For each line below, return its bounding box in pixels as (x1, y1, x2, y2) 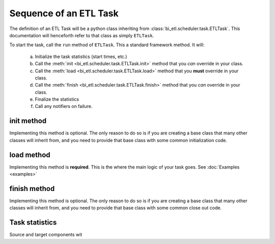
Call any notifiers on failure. (35, 103, 93, 110)
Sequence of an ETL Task (9, 8, 119, 19)
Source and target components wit (9, 232, 82, 238)
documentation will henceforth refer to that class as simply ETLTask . (9, 32, 154, 38)
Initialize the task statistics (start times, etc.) (35, 53, 127, 60)
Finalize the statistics (35, 96, 79, 102)
